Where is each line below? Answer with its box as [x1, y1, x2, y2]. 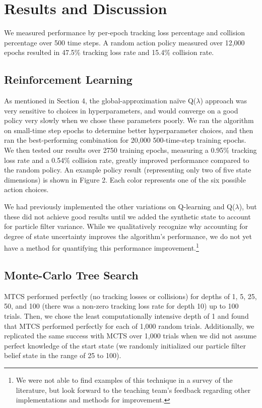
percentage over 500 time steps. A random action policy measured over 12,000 [4, 37, 245, 47]
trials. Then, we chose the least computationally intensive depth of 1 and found [4, 311, 249, 321]
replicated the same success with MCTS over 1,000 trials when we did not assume [4, 330, 257, 341]
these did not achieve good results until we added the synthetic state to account [4, 211, 251, 221]
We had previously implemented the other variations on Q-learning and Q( [4, 201, 235, 212]
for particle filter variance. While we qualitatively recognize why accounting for [4, 221, 248, 231]
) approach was [200, 95, 247, 106]
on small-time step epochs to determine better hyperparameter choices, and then [4, 125, 253, 135]
